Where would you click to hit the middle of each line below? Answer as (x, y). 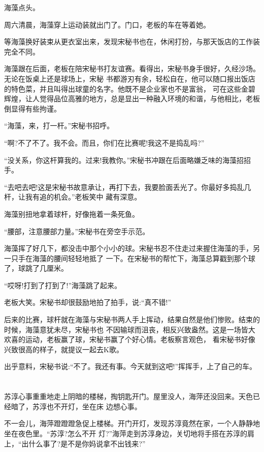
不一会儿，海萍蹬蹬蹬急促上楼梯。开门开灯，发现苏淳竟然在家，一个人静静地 (132, 423)
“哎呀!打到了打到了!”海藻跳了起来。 (63, 285)
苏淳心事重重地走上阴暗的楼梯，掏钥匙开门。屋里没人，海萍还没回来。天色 (128, 396)
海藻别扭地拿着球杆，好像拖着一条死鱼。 (72, 214)
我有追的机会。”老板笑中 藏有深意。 (83, 197)
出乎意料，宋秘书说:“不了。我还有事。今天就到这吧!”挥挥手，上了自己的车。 (130, 366)
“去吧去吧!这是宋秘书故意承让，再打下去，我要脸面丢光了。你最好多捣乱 (124, 187)
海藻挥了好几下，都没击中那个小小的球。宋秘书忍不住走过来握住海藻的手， (128, 248)
